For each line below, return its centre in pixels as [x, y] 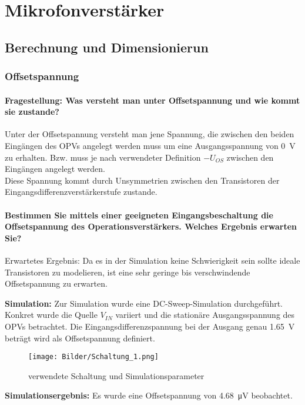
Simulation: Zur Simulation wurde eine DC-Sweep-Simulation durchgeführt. [144, 303]
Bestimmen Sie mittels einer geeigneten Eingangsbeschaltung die [139, 215]
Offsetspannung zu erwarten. [56, 283]
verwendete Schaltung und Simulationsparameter [116, 375]
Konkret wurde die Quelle [51, 315]
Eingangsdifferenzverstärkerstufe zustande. [81, 192]
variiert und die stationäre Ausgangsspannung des [205, 315]
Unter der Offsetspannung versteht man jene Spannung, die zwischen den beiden [150, 134]
